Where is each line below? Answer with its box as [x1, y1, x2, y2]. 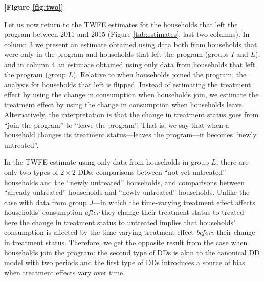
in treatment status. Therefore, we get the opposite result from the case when [4, 237, 248, 248]
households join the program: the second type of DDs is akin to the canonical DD [4, 247, 260, 257]
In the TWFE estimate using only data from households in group [4, 156, 209, 167]
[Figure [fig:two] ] [4, 2, 63, 12]
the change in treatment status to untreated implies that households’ [19, 216, 235, 227]
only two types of [4, 166, 58, 177]
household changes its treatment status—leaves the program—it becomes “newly [4, 129, 257, 140]
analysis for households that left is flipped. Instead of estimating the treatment [4, 79, 251, 90]
